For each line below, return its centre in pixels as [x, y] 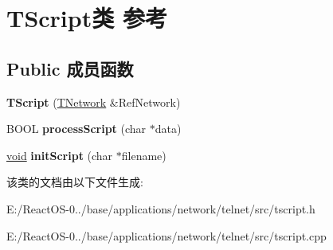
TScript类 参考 [87, 18]
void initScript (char [60, 155]
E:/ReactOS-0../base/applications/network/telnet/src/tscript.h [161, 208]
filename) [144, 155]
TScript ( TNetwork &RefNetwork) [94, 102]
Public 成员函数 [70, 68]
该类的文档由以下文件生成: [75, 182]
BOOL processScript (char [76, 129]
